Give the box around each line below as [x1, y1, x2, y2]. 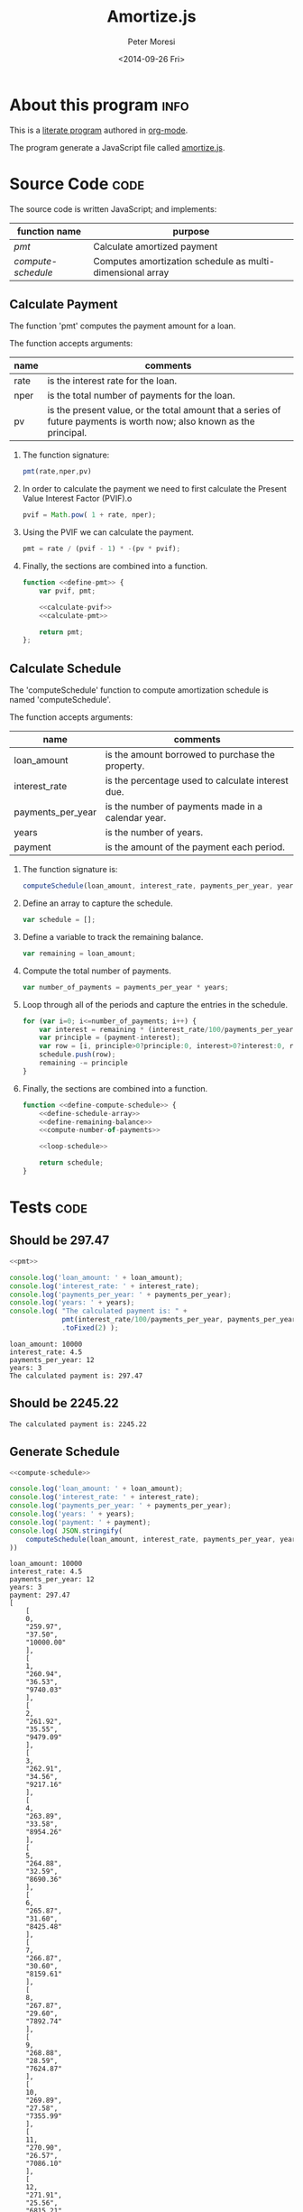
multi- [247, 254, 275, 267]
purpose [172, 225, 210, 237]
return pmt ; [39, 627, 84, 637]
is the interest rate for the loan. [47, 374, 178, 387]
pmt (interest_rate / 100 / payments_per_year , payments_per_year [61, 1315, 297, 1324]
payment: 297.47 [9, 1590, 70, 1600]
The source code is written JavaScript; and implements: [9, 203, 217, 214]
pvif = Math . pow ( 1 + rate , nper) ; [22, 511, 157, 520]
